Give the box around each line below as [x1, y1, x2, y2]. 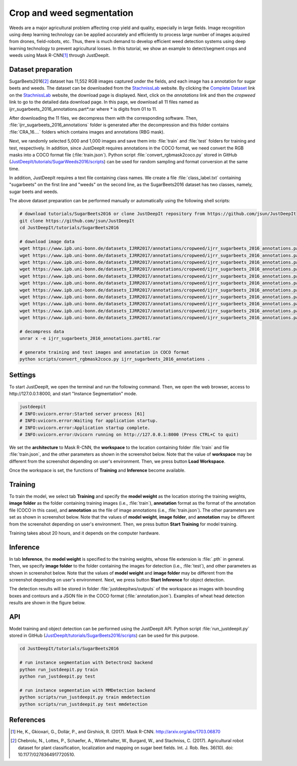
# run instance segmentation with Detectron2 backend [19, 660, 153, 666]
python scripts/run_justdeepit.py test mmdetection [19, 701, 148, 707]
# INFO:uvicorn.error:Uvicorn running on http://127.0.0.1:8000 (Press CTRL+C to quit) [19, 431, 239, 437]
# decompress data [19, 329, 64, 334]
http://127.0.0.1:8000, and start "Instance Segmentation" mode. [9, 391, 137, 397]
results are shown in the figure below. [9, 600, 86, 606]
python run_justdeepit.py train [19, 667, 99, 672]
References [9, 716, 46, 724]
